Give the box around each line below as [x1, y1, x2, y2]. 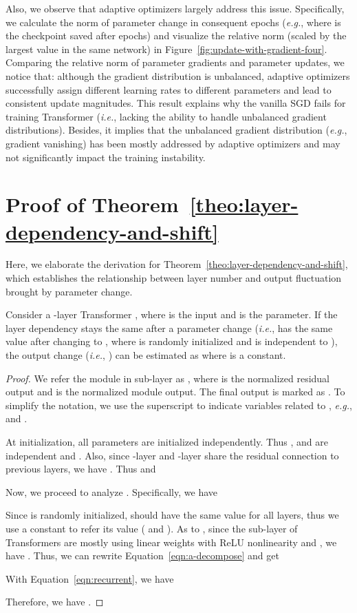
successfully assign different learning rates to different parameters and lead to [6, 82, 332, 96]
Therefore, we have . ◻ [6, 594, 104, 609]
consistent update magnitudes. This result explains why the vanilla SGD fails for [6, 96, 346, 110]
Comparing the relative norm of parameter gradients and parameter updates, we [6, 55, 345, 70]
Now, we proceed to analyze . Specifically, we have [6, 484, 217, 499]
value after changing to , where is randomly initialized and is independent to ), [6, 334, 338, 349]
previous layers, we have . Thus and [6, 461, 156, 476]
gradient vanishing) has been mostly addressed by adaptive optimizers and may [6, 136, 340, 150]
